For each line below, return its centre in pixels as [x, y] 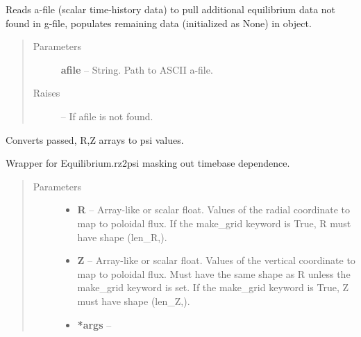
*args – [94, 324]
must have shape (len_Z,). [134, 301]
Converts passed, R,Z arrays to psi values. [95, 139]
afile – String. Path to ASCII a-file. [137, 69]
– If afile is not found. [107, 116]
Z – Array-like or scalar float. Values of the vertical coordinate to [216, 260]
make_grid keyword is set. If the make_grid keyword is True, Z [213, 287]
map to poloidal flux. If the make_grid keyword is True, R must [214, 223]
